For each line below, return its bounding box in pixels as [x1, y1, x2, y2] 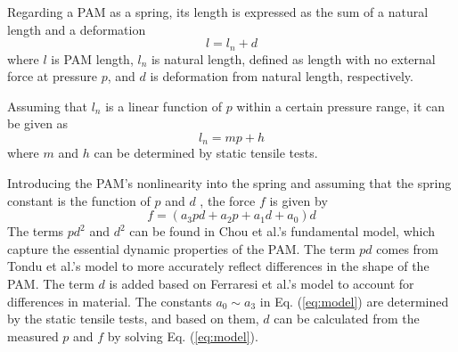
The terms [7, 222, 64, 241]
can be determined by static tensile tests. [94, 143, 318, 162]
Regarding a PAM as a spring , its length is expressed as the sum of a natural [7, 3, 429, 20]
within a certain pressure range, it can [236, 96, 446, 115]
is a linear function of [105, 96, 222, 115]
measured [7, 326, 59, 345]
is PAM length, [51, 49, 134, 68]
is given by [269, 191, 328, 209]
